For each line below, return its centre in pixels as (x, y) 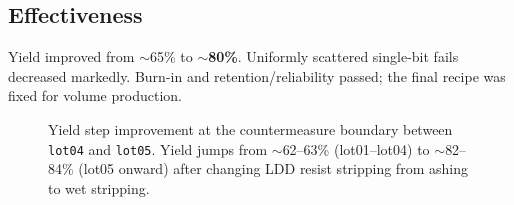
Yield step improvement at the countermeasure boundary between (250, 128)
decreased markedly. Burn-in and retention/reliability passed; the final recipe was (257, 75)
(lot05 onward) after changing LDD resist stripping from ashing (273, 168)
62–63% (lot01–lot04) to (356, 148)
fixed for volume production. (95, 95)
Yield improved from (71, 56)
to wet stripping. (99, 187)
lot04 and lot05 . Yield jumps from (158, 148)
